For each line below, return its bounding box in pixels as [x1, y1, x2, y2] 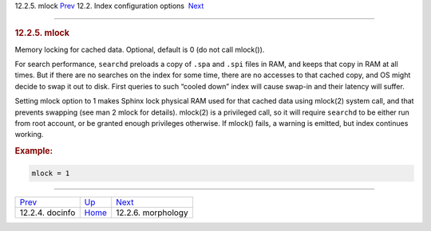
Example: [14, 146, 53, 157]
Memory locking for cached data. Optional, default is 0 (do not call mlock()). [14, 45, 265, 54]
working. [14, 130, 44, 139]
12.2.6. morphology [116, 207, 188, 218]
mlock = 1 [31, 168, 70, 178]
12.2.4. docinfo [19, 207, 76, 218]
